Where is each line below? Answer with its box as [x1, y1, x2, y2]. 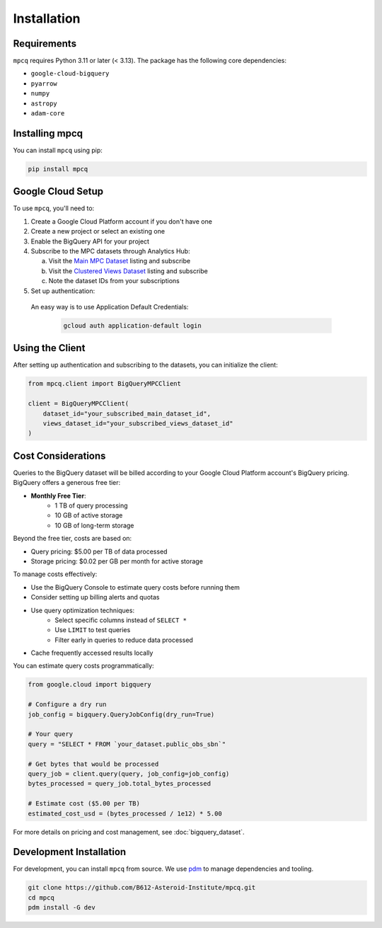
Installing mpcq [13, 127, 83, 139]
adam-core [30, 110, 65, 118]
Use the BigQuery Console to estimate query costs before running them [30, 583, 241, 591]
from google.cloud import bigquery [28, 680, 151, 689]
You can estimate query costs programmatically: [13, 662, 155, 670]
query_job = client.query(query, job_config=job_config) [28, 769, 230, 778]
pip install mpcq [28, 165, 88, 173]
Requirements [13, 38, 77, 50]
